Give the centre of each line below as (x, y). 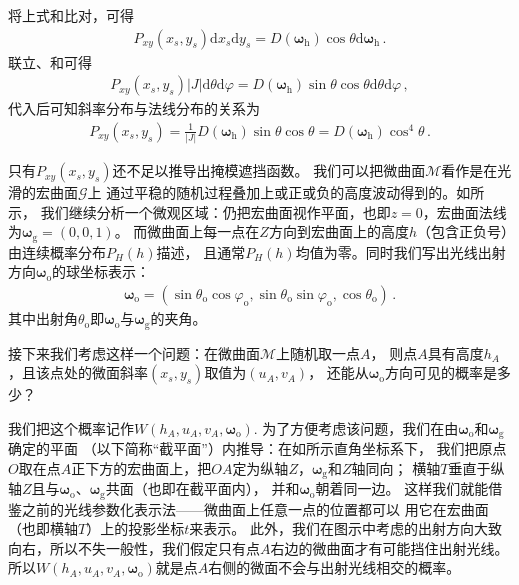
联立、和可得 (50, 61)
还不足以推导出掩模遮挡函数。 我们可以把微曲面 (269, 170)
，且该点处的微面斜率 (78, 372)
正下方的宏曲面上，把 (141, 467)
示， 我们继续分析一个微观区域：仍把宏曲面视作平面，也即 (199, 211)
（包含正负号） (462, 231)
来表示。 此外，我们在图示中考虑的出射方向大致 (345, 528)
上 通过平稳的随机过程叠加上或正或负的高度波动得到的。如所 (286, 192)
